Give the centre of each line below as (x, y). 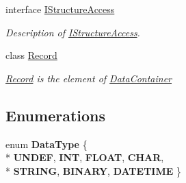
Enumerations (56, 115)
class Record (31, 55)
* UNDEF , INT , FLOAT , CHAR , (85, 157)
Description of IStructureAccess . (73, 32)
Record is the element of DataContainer (89, 78)
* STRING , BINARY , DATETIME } (93, 170)
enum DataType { (46, 144)
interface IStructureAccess (60, 9)
